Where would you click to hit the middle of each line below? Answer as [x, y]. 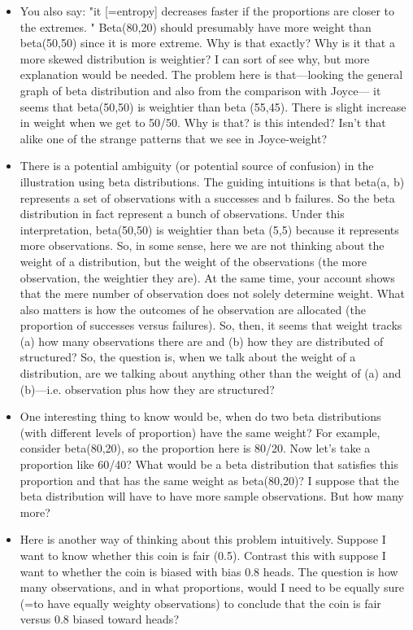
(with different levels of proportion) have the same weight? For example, [200, 432]
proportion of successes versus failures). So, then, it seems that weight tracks [211, 325]
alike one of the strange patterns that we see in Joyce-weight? [174, 138]
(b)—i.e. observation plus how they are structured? [147, 389]
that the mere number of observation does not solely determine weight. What [213, 293]
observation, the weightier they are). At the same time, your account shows [207, 277]
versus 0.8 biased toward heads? [99, 619]
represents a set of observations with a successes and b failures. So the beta [207, 197]
